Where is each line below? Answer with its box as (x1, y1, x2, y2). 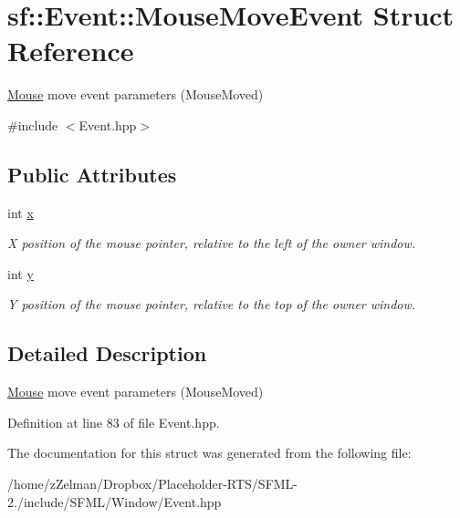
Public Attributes (7, 160, 177, 188)
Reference (7, 32, 134, 69)
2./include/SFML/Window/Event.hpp (7, 492, 222, 511)
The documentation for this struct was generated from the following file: (7, 443, 412, 462)
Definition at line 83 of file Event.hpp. (7, 412, 220, 431)
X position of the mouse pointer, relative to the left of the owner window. (7, 233, 416, 253)
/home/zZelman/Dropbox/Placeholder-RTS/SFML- (7, 474, 298, 493)
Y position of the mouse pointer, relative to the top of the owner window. (7, 295, 416, 314)
